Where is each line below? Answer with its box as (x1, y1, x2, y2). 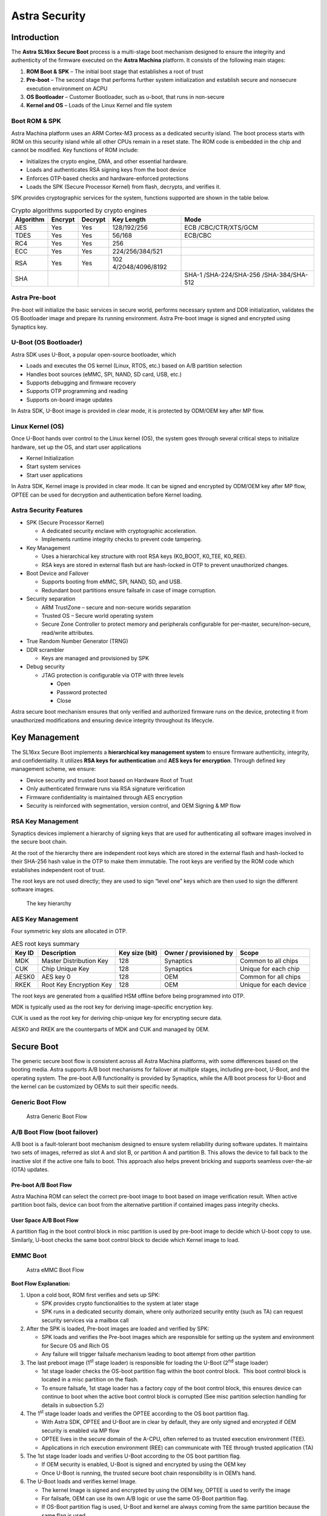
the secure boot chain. (11, 838, 68, 845)
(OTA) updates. (11, 1166, 50, 1173)
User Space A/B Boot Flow (11, 1216, 79, 1224)
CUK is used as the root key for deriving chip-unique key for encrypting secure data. (11, 1015, 222, 1022)
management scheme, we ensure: (11, 765, 96, 773)
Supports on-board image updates (26, 396, 113, 403)
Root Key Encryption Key (41, 980, 112, 988)
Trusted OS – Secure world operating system (41, 612, 154, 619)
